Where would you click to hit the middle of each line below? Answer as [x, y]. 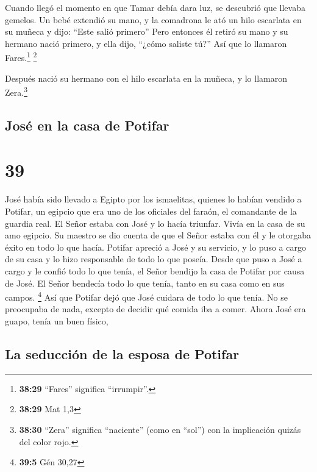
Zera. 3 [16, 91]
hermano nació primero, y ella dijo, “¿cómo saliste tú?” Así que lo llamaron [146, 43]
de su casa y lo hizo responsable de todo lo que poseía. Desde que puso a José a [154, 259]
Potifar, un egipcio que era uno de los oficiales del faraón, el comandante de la [151, 211]
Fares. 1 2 [21, 57]
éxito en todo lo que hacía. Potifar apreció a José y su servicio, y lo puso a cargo [155, 247]
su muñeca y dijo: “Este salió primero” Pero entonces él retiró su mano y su [147, 31]
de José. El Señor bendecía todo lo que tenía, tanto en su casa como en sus [145, 283]
